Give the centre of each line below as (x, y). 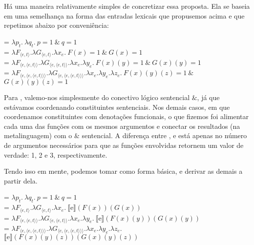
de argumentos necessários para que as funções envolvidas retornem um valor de (124, 145)
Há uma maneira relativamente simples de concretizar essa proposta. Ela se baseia (127, 6)
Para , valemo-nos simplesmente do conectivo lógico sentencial (97, 97)
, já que (208, 97)
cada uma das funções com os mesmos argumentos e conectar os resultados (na (122, 126)
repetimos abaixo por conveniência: (56, 25)
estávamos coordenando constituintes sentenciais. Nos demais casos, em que (117, 107)
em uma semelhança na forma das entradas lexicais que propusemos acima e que (124, 15)
